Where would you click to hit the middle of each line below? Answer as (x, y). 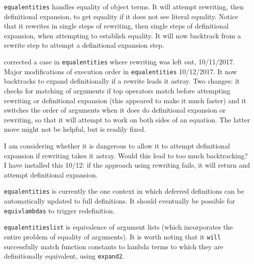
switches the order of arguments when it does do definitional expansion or (115, 110)
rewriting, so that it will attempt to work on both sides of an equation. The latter (127, 119)
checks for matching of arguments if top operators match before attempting (117, 90)
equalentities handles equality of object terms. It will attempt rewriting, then (124, 6)
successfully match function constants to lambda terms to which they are (114, 246)
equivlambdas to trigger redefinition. (60, 210)
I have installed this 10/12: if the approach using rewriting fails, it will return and (127, 165)
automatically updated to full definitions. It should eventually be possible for (120, 200)
